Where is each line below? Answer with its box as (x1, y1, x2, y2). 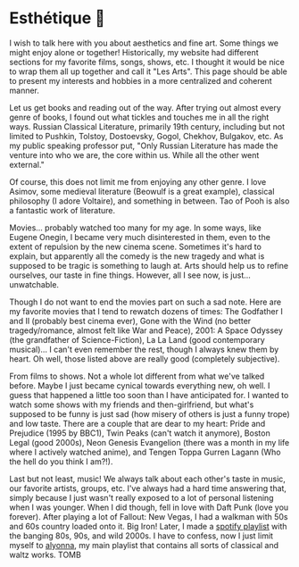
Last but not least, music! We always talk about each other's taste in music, (9, 473, 286, 484)
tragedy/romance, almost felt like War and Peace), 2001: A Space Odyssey (9, 325, 284, 336)
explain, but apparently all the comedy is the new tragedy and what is (9, 250, 265, 262)
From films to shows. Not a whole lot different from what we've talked (9, 371, 265, 381)
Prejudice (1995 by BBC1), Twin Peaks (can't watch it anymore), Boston (9, 428, 270, 438)
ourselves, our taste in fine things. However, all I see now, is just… (9, 270, 252, 280)
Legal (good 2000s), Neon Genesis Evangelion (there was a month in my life (9, 437, 290, 447)
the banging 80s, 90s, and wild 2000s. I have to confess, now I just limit (9, 530, 274, 541)
